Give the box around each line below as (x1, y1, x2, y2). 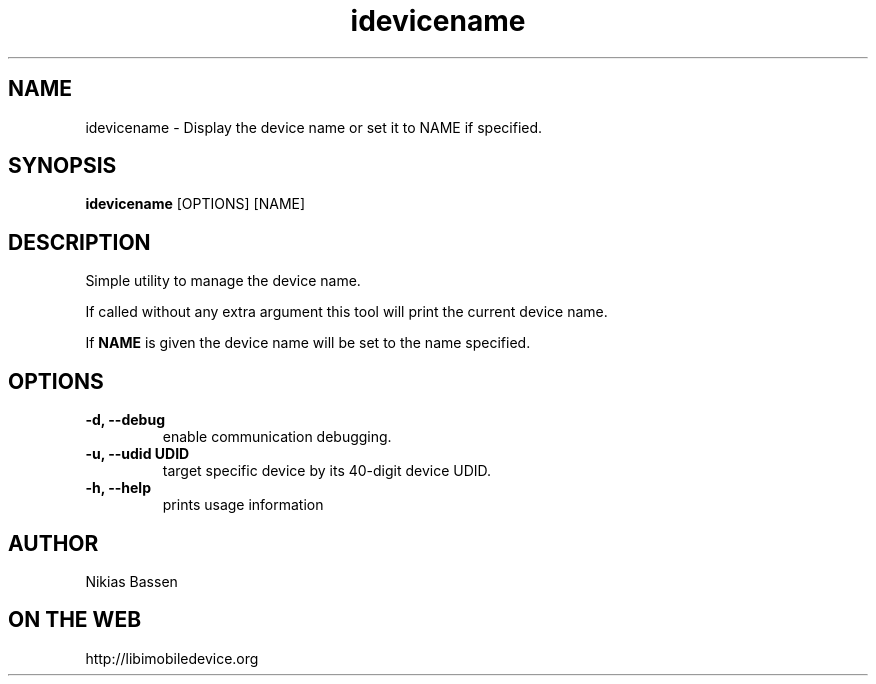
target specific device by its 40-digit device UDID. (162, 462, 492, 480)
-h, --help (85, 479, 151, 497)
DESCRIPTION (8, 229, 151, 255)
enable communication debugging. (162, 428, 392, 446)
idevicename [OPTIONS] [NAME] (85, 195, 306, 213)
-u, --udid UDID (85, 445, 190, 463)
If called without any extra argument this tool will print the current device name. (85, 303, 608, 321)
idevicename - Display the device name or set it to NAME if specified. (85, 118, 543, 136)
